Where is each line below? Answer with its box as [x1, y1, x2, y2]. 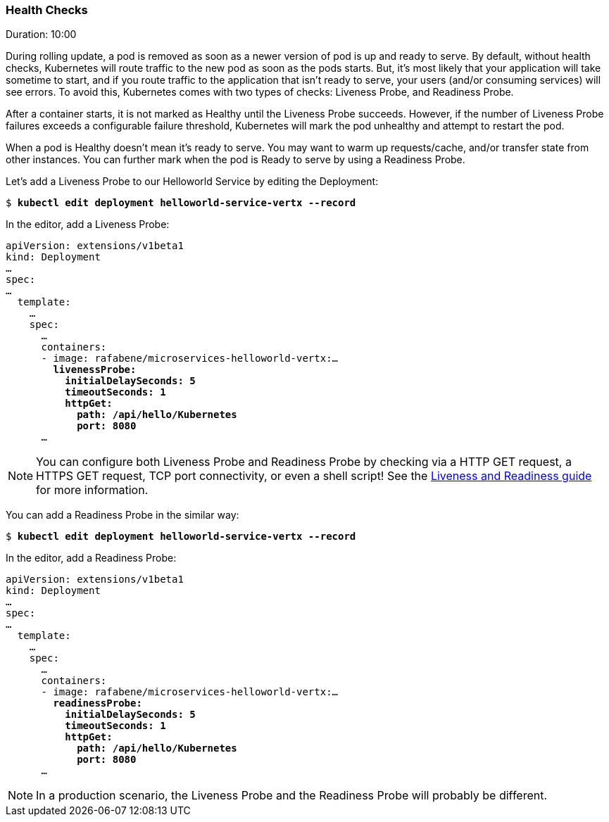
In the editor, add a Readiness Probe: [6, 552, 177, 564]
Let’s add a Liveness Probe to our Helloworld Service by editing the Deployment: [6, 175, 379, 188]
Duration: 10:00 [6, 28, 77, 41]
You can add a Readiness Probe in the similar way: [6, 509, 239, 521]
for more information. [36, 483, 149, 498]
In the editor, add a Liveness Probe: [6, 218, 170, 231]
